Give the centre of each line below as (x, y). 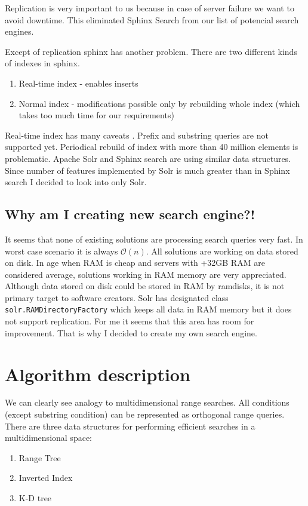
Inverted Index (46, 478)
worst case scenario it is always (61, 251)
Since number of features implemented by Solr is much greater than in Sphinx (147, 170)
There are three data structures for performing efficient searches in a (130, 426)
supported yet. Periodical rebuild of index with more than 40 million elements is (152, 147)
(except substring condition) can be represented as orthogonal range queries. (145, 414)
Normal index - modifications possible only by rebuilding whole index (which (159, 103)
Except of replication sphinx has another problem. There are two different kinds (151, 51)
